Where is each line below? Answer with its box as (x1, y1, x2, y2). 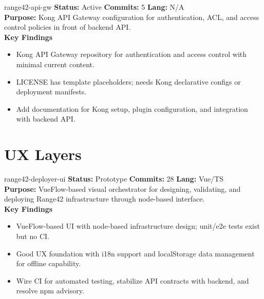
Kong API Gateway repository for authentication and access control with (16, 49, 247, 59)
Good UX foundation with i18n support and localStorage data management (16, 248, 255, 258)
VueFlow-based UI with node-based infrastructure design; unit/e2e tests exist (16, 221, 260, 231)
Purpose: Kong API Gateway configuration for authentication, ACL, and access (4, 11, 259, 22)
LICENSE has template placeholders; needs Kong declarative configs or (16, 76, 241, 87)
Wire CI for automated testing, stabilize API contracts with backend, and (16, 275, 249, 286)
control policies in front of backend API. (4, 22, 131, 32)
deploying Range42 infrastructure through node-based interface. (4, 193, 205, 204)
